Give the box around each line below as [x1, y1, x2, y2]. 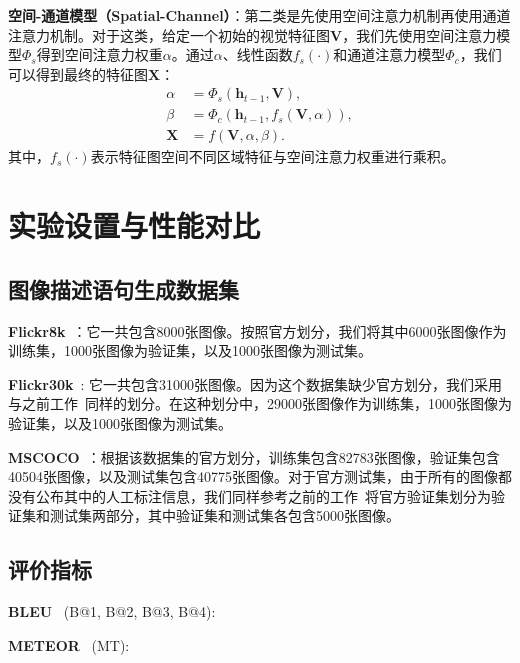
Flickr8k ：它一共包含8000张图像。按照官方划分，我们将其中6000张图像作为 [8, 320, 507, 341]
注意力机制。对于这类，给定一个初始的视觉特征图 [8, 24, 330, 45]
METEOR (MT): [8, 634, 130, 655]
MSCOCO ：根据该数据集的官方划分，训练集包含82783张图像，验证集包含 [8, 446, 500, 467]
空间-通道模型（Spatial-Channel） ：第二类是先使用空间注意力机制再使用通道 [8, 5, 511, 25]
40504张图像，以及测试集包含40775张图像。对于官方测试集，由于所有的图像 [8, 466, 498, 487]
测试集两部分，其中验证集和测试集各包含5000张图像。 [49, 505, 400, 526]
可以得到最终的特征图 [8, 63, 148, 84]
